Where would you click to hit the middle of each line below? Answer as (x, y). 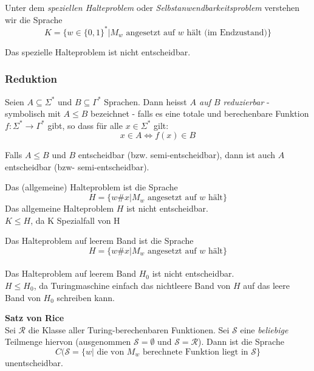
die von (111, 352)
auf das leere (266, 286)
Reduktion (31, 79)
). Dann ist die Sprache (241, 342)
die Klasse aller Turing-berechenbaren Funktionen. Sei (129, 329)
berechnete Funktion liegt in (195, 352)
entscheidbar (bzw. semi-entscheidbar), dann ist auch (177, 155)
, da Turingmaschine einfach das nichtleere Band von (132, 286)
